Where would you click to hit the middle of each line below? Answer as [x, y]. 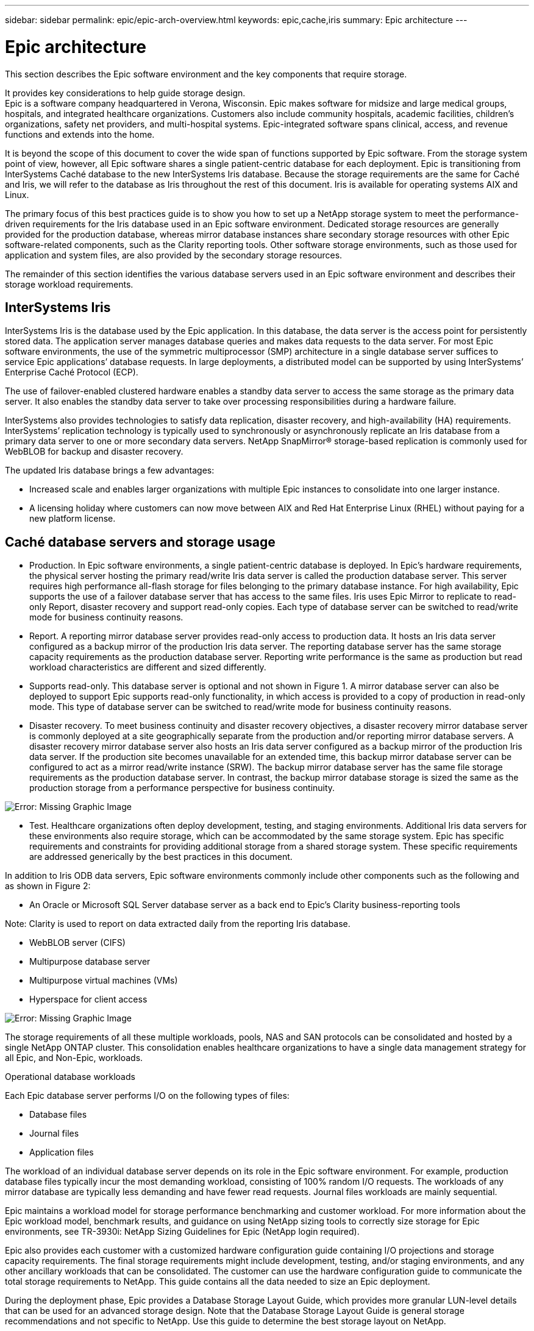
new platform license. [73, 519]
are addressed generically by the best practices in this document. [161, 857]
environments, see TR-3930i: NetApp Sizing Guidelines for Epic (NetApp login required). [182, 1232]
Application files [62, 1152]
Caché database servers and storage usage [140, 542]
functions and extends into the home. [80, 134]
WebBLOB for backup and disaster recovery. [94, 452]
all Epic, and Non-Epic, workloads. [74, 1058]
